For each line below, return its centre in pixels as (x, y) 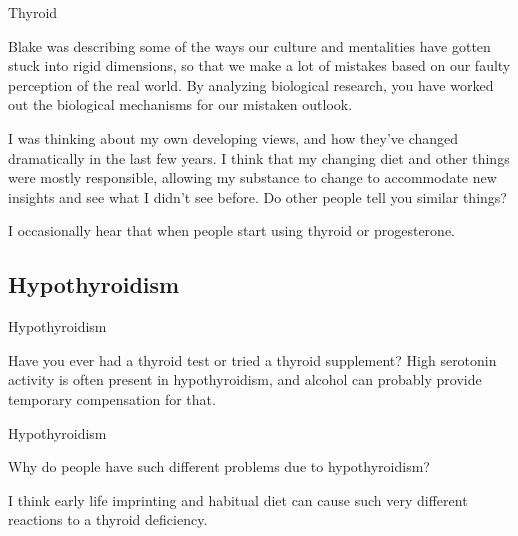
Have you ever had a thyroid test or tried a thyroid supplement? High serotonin (252, 359)
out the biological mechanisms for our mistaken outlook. (180, 104)
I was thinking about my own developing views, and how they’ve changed (233, 137)
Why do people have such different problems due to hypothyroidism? (219, 466)
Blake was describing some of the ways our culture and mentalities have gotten (249, 45)
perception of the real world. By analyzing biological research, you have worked (251, 84)
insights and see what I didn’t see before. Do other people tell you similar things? (257, 196)
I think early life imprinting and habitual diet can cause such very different (238, 499)
